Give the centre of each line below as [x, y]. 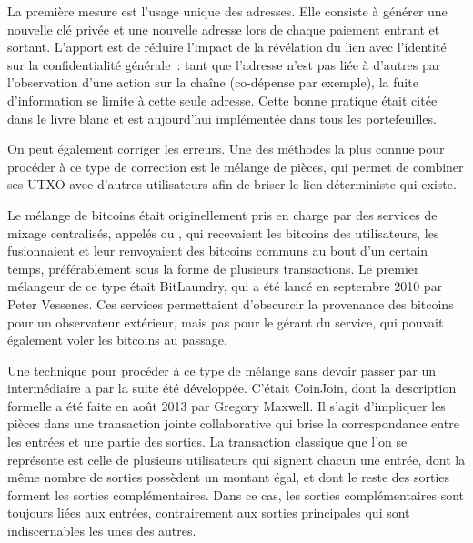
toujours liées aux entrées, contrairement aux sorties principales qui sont [209, 513]
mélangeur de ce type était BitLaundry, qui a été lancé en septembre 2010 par [225, 286]
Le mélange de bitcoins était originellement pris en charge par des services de [222, 214]
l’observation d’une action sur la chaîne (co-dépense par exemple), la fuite [213, 82]
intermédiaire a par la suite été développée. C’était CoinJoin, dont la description [232, 388]
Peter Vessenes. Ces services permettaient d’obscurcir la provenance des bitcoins [231, 303]
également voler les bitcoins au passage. [117, 340]
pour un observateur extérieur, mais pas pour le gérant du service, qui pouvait [226, 322]
